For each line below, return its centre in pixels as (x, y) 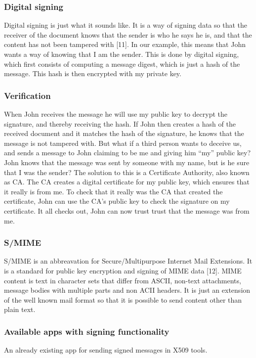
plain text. (20, 309)
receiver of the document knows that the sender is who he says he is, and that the (128, 34)
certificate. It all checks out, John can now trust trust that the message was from (127, 210)
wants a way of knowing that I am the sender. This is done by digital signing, (122, 54)
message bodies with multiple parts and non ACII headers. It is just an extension (127, 290)
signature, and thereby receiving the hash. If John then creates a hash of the (120, 123)
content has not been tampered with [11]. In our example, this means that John (125, 44)
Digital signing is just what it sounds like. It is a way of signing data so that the (126, 25)
